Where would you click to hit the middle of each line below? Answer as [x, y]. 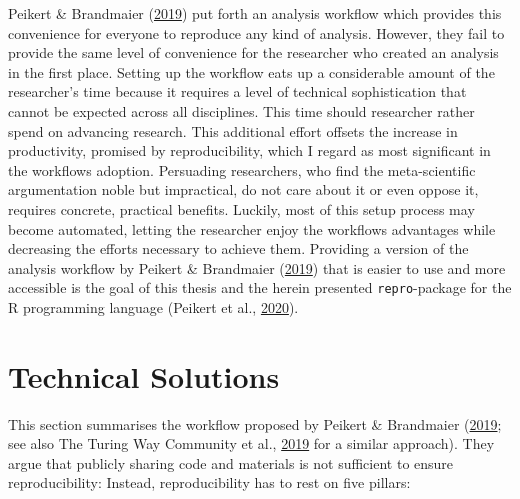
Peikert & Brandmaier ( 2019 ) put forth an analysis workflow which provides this [255, 13]
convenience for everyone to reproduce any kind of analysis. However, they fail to [256, 32]
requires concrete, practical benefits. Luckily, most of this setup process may [241, 208]
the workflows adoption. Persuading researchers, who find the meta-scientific [242, 169]
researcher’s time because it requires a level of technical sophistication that [237, 91]
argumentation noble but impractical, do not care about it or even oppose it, [243, 189]
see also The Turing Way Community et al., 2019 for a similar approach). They [251, 443]
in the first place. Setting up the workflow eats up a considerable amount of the [251, 71]
